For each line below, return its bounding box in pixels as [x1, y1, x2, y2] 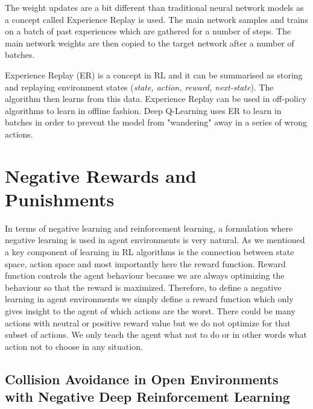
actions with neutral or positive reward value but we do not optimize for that [5, 316, 291, 329]
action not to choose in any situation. [5, 340, 143, 352]
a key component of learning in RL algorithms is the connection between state [5, 246, 294, 258]
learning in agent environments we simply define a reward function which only [5, 293, 294, 305]
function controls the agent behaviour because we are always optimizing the [5, 269, 285, 282]
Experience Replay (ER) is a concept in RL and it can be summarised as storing [5, 68, 303, 81]
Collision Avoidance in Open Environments [5, 369, 279, 388]
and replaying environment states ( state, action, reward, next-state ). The [5, 80, 274, 93]
